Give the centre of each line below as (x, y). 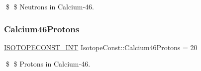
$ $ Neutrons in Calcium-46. (50, 6)
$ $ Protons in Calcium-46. (48, 64)
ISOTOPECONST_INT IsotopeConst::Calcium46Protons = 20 (101, 47)
